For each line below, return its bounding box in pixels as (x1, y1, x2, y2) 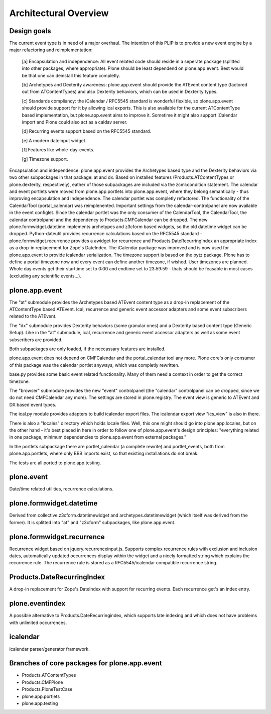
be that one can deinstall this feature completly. (22, 72, 120, 78)
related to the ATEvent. (9, 313, 57, 319)
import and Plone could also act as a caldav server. (22, 119, 127, 125)
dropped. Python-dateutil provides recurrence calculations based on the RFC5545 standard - (9, 231, 203, 237)
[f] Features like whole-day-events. (22, 147, 95, 153)
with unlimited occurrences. (9, 620, 67, 626)
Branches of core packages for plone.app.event (9, 659, 162, 668)
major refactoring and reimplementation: (9, 47, 93, 53)
